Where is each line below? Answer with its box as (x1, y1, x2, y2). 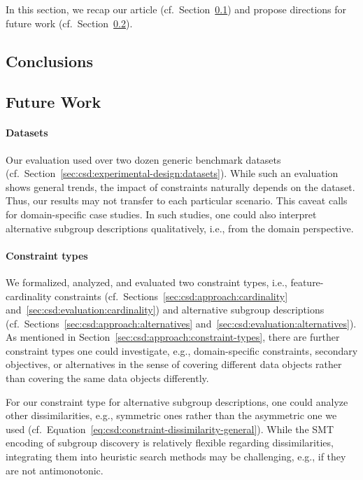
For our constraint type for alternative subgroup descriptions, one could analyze (6, 394, 348, 409)
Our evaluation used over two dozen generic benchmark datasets (6, 152, 281, 167)
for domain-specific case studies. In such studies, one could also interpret (6, 206, 317, 221)
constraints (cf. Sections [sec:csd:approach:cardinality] (55, 288, 288, 303)
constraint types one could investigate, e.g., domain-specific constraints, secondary (6, 343, 358, 358)
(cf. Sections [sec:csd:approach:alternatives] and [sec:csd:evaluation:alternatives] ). (6, 316, 357, 330)
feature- (290, 274, 324, 289)
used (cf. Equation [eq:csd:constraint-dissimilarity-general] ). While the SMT (6, 421, 334, 436)
